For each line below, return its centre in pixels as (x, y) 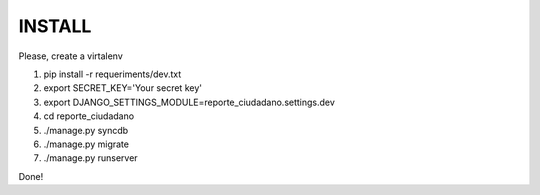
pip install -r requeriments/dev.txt (112, 74)
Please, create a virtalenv (71, 56)
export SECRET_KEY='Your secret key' (122, 88)
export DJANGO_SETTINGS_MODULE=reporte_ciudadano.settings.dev (189, 102)
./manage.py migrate (86, 144)
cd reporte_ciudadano (89, 116)
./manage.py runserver (91, 158)
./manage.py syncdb (86, 130)
